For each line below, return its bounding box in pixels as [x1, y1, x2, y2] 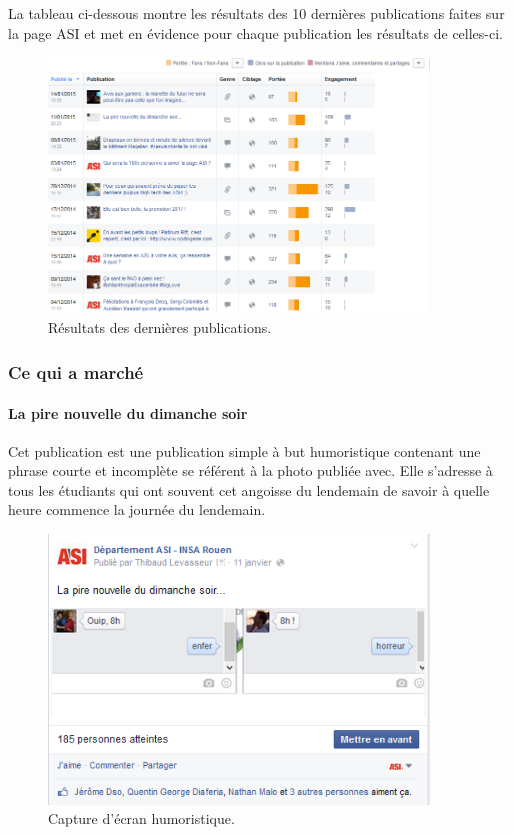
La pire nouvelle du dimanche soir [8, 402, 248, 423]
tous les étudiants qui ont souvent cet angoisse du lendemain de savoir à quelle [8, 479, 490, 500]
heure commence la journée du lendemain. [8, 499, 266, 520]
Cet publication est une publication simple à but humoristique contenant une [8, 440, 481, 461]
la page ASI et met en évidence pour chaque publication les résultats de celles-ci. [8, 22, 503, 43]
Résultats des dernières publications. [48, 317, 272, 338]
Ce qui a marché [8, 359, 144, 384]
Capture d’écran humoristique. [48, 808, 235, 829]
